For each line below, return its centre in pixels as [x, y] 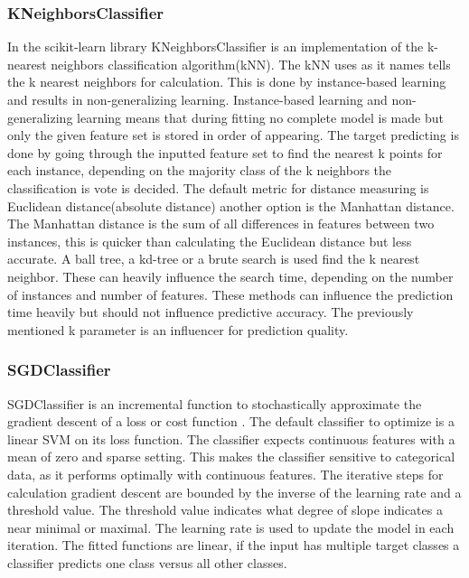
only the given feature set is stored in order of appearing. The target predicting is [233, 135]
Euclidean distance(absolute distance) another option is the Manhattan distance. [231, 205]
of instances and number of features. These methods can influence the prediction [230, 294]
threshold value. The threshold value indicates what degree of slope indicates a [225, 510]
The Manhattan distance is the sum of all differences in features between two [221, 224]
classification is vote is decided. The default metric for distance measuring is [218, 187]
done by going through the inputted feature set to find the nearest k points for [225, 152]
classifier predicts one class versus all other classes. [147, 562]
